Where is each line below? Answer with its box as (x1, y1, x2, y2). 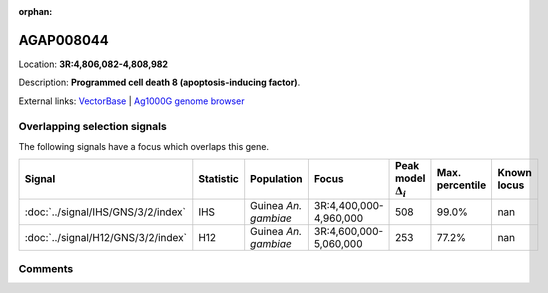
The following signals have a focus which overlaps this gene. (18, 140, 270, 152)
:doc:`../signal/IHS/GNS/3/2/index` (24, 205, 187, 219)
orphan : (18, 6, 53, 17)
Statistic (198, 172, 239, 186)
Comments (18, 261, 74, 275)
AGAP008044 (18, 31, 109, 49)
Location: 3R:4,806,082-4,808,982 (18, 58, 169, 70)
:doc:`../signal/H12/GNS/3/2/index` (24, 230, 187, 244)
